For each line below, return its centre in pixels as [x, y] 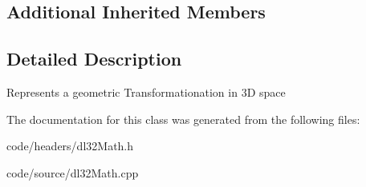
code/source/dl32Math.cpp [73, 172]
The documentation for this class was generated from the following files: [183, 119]
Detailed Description [94, 59]
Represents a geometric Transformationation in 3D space [146, 92]
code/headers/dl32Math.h [70, 146]
